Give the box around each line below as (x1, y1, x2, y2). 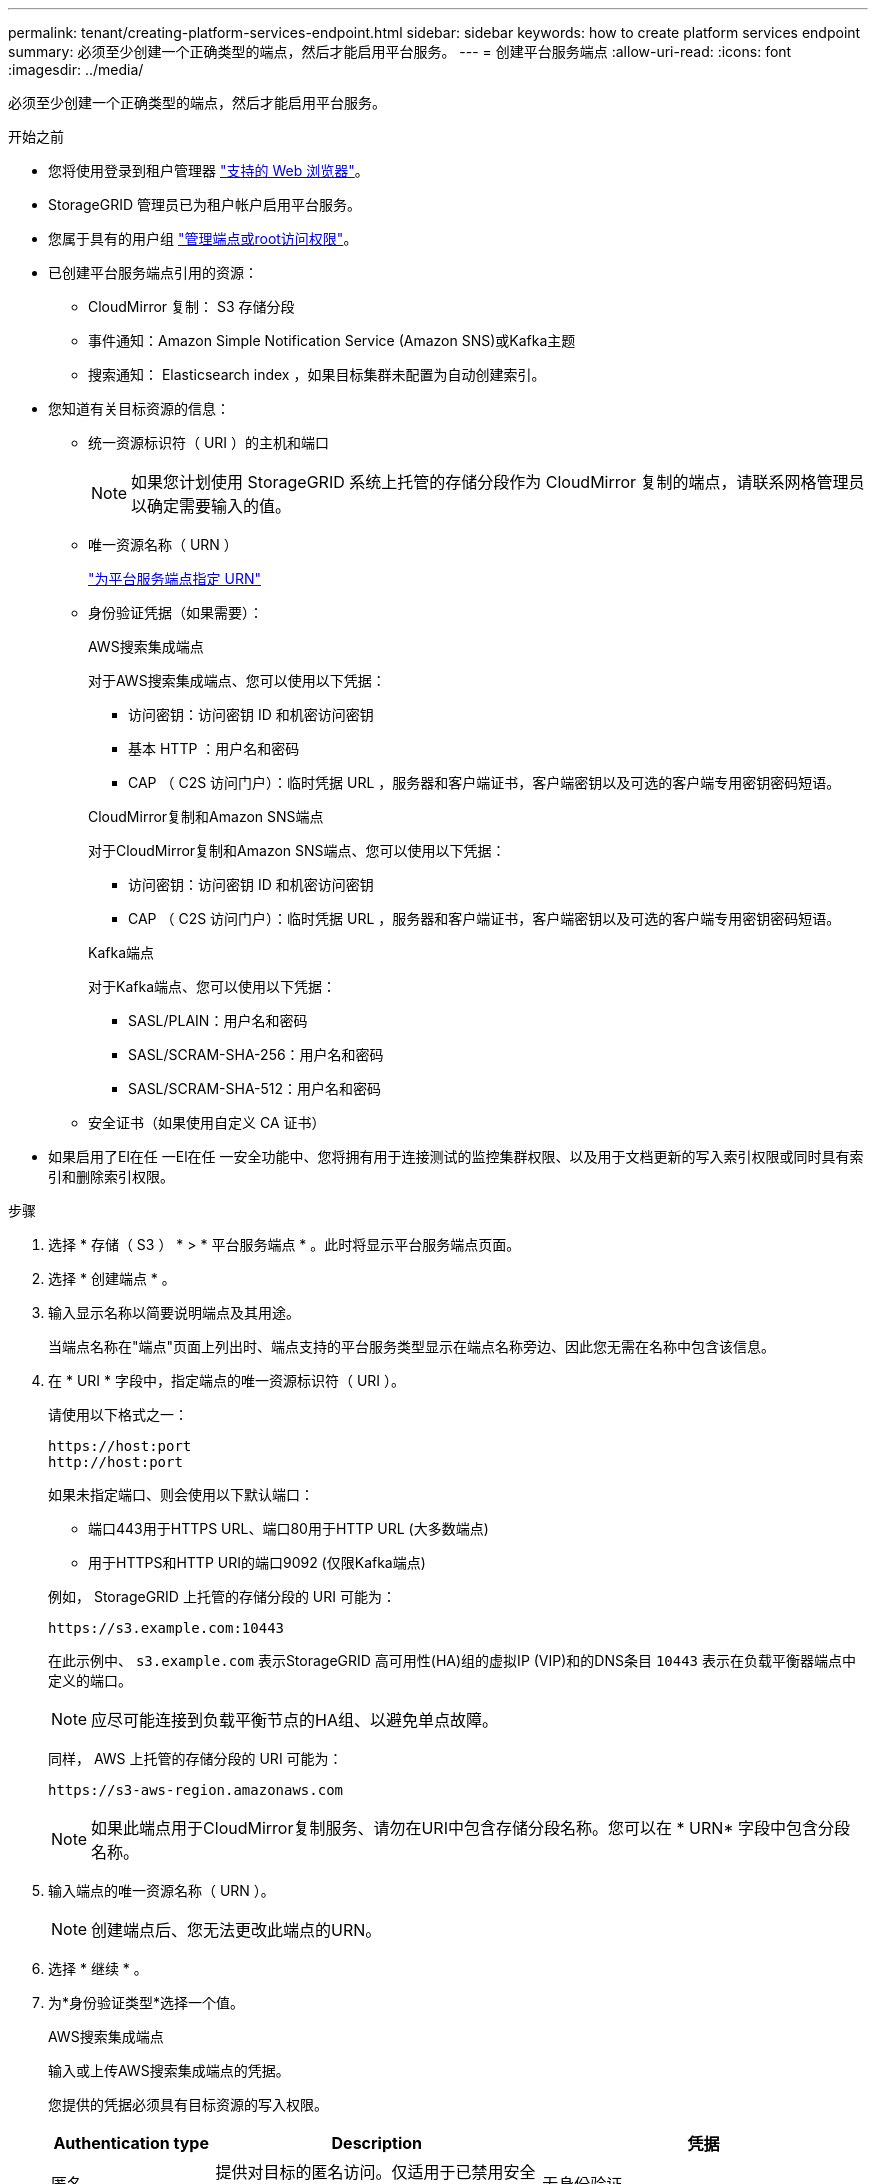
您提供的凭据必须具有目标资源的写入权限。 (48, 2096, 328, 2113)
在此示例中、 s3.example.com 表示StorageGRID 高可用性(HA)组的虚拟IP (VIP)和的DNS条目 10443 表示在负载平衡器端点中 (48, 1652, 856, 1669)
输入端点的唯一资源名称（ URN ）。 (48, 1882, 275, 1899)
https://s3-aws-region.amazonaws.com (48, 1782, 344, 1798)
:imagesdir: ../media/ (8, 61, 144, 78)
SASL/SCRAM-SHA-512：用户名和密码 (128, 1080, 382, 1097)
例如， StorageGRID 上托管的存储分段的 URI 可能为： (48, 1588, 396, 1605)
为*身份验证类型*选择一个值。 (48, 1994, 245, 2011)
